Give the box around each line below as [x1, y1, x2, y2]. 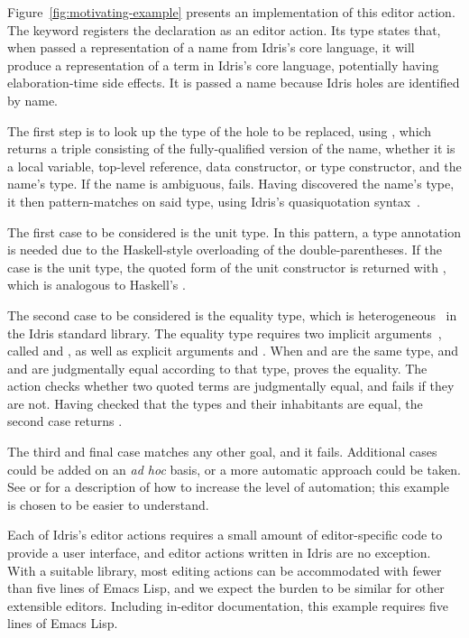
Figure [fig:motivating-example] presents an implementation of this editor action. [7, 3, 455, 21]
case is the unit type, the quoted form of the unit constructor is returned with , [7, 257, 446, 276]
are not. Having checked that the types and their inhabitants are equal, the [7, 393, 423, 412]
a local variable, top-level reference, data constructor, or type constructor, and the [7, 156, 462, 175]
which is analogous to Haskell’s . [7, 275, 186, 294]
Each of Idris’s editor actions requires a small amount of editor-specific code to [7, 525, 443, 544]
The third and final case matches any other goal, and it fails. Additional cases [7, 442, 437, 461]
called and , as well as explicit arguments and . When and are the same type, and [7, 341, 459, 360]
